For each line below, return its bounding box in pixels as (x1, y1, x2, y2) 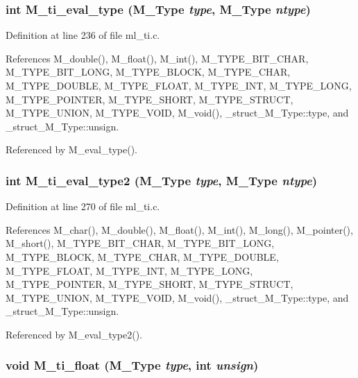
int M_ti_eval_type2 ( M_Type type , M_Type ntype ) (6, 171, 318, 189)
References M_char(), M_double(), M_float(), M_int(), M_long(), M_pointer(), (6, 222, 353, 237)
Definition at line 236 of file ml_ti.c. (6, 28, 160, 42)
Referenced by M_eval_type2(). (6, 327, 143, 341)
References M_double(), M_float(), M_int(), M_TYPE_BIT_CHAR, (6, 51, 309, 65)
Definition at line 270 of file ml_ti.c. (6, 199, 160, 214)
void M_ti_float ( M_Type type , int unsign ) (6, 356, 259, 374)
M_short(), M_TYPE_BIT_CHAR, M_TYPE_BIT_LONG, (6, 236, 275, 250)
